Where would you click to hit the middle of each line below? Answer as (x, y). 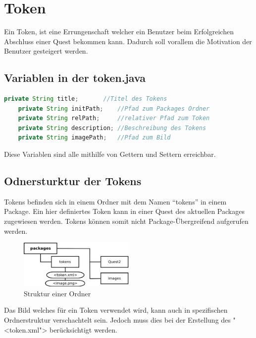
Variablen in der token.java (75, 78)
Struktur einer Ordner (57, 293)
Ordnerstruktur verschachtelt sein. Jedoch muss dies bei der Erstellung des (117, 320)
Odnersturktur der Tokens (73, 181)
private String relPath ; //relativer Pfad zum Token (114, 118)
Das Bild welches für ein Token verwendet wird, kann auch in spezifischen (116, 310)
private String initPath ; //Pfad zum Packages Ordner (114, 108)
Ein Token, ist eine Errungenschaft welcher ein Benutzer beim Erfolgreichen (119, 32)
